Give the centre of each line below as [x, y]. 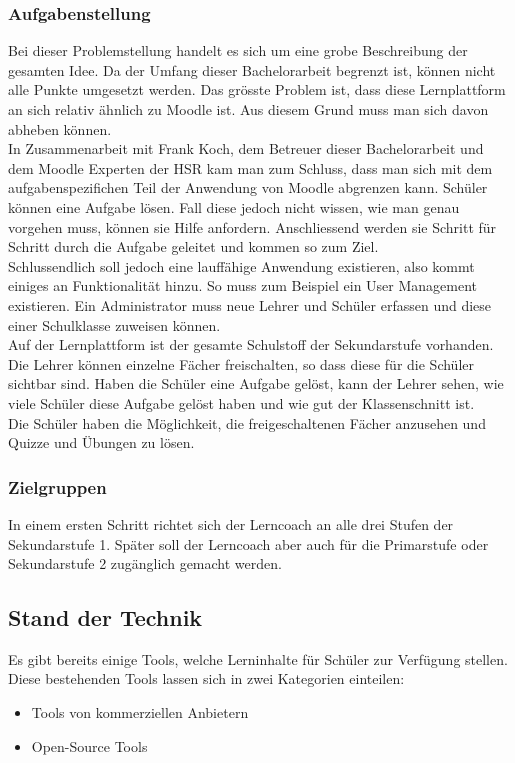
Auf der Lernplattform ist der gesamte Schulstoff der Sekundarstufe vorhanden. [251, 344]
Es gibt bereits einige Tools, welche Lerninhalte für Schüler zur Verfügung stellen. [258, 658]
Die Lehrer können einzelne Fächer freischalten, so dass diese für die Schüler [241, 363]
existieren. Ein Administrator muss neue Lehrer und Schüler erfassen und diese [250, 304]
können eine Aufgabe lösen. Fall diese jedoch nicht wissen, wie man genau [234, 206]
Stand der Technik [105, 617]
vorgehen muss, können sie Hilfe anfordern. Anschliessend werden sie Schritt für [252, 226]
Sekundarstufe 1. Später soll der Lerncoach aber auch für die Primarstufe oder [248, 543]
